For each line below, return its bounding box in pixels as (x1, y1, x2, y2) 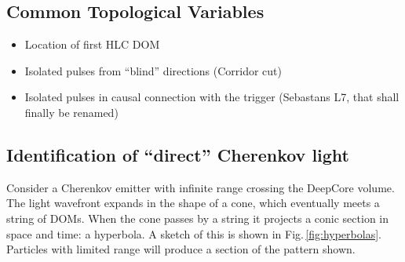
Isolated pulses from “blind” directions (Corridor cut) (24, 62, 282, 78)
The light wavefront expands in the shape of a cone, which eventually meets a (6, 195, 380, 211)
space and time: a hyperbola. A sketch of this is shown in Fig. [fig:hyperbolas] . (6, 225, 381, 242)
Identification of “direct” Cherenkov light (6, 142, 350, 166)
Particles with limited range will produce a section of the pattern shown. (6, 241, 356, 257)
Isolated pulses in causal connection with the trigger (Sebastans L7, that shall (24, 89, 400, 105)
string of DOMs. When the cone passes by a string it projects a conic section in (6, 209, 389, 226)
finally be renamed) (24, 104, 119, 120)
